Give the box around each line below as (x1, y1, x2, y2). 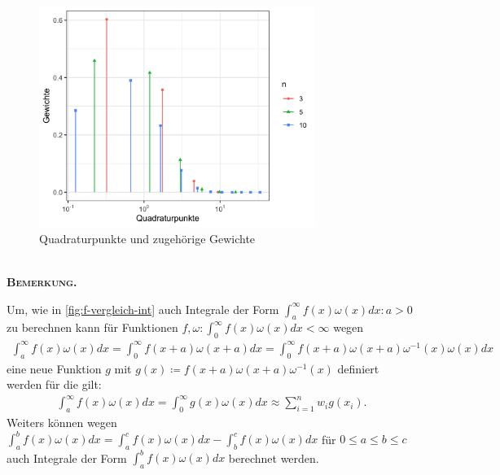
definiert (337, 360, 379, 377)
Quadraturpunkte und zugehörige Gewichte (39, 229, 256, 246)
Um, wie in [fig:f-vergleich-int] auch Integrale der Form (7, 300, 279, 317)
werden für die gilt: (7, 376, 102, 393)
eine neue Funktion (7, 360, 102, 377)
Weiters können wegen (7, 414, 117, 431)
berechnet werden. (228, 449, 319, 466)
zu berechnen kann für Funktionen (7, 319, 178, 336)
